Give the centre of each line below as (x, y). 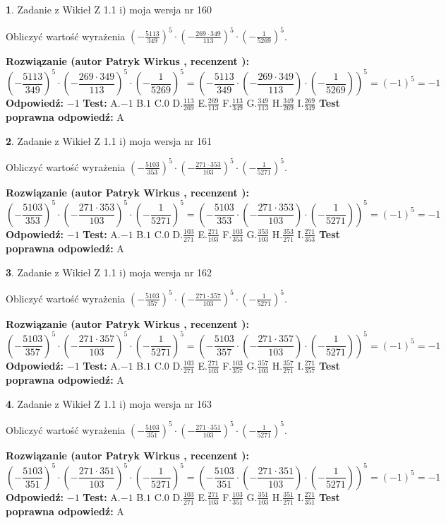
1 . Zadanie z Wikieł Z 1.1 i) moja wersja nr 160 (109, 9)
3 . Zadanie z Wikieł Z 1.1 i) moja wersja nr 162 (109, 272)
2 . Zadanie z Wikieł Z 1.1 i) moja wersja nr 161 (109, 140)
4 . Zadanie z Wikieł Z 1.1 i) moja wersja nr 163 (109, 403)
